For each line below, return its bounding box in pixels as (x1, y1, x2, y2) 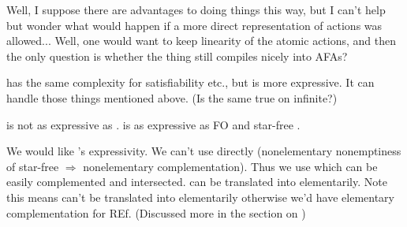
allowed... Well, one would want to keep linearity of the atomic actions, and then (6, 32, 397, 49)
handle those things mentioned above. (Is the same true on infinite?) (6, 89, 338, 106)
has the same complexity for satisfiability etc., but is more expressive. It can (6, 74, 375, 91)
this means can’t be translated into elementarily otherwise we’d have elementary (6, 188, 394, 205)
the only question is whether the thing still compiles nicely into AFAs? (6, 47, 348, 64)
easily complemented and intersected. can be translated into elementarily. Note (6, 173, 387, 190)
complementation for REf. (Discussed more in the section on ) (6, 204, 306, 221)
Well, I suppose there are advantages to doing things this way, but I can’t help (6, 2, 386, 17)
